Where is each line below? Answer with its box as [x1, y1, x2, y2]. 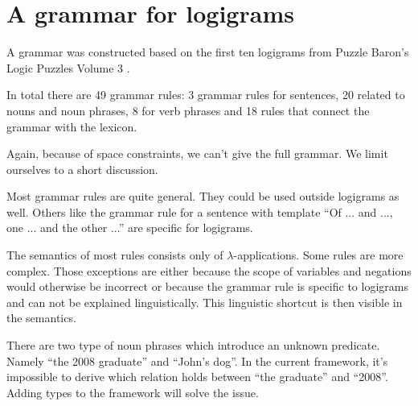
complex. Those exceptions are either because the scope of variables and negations [6, 262, 412, 279]
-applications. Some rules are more [233, 246, 404, 263]
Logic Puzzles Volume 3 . [6, 59, 130, 76]
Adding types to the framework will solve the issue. [6, 383, 259, 400]
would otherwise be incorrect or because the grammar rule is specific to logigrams [6, 278, 408, 295]
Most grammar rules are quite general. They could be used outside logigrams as [6, 188, 400, 205]
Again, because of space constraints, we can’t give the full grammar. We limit [6, 145, 388, 162]
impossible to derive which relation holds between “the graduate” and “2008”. [6, 368, 388, 385]
